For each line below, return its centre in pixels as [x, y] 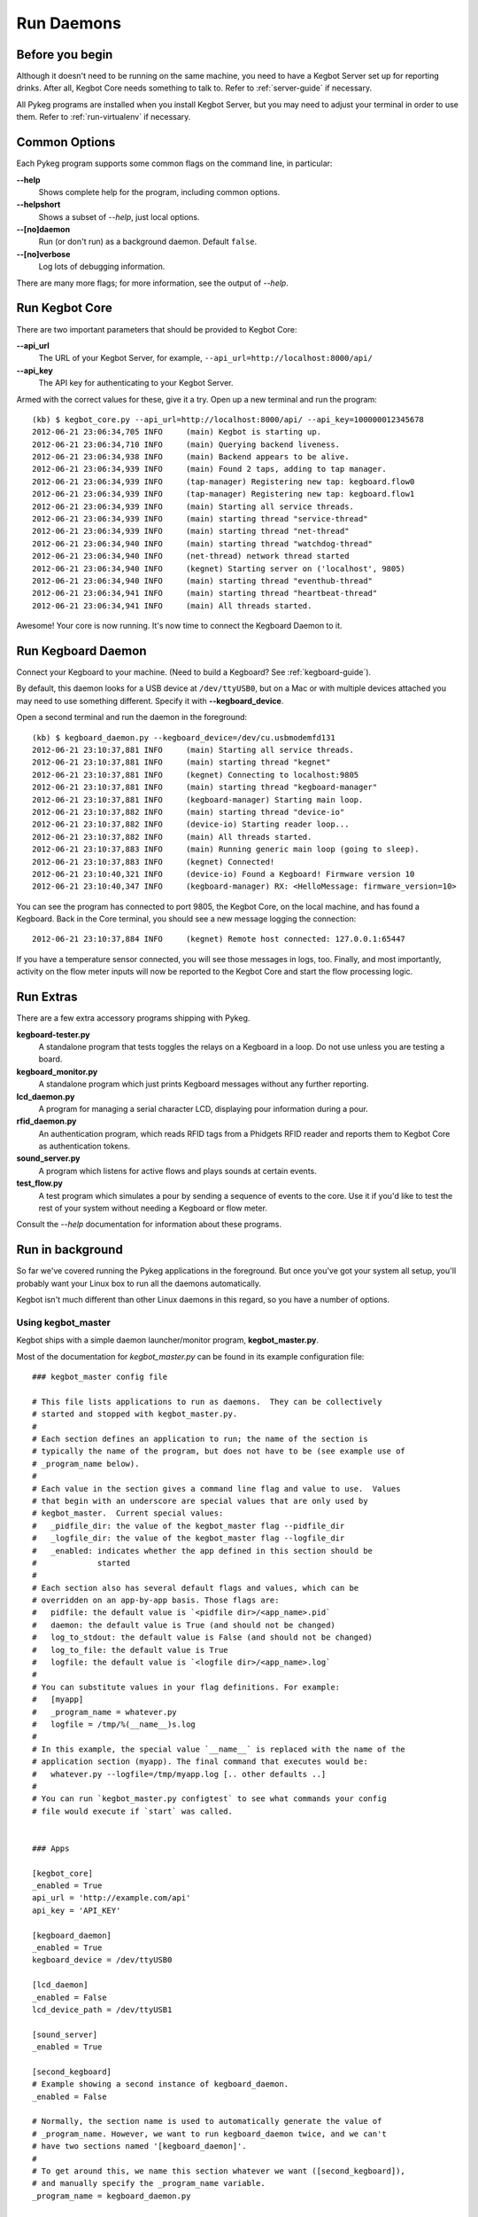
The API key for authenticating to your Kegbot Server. [136, 383]
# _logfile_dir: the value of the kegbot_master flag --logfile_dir [189, 1538]
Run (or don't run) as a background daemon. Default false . [148, 242]
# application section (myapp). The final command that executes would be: [200, 1762]
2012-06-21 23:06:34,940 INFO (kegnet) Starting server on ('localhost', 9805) [219, 568]
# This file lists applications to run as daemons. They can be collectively [207, 1402]
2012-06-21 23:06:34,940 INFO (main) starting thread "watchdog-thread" [203, 544]
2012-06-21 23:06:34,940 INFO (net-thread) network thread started [191, 556]
